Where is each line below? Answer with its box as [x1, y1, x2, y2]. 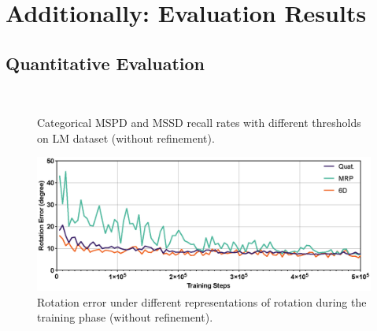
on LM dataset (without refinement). [37, 129, 215, 146]
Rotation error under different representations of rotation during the [37, 293, 367, 310]
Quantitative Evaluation [6, 50, 205, 75]
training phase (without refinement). [37, 309, 213, 325]
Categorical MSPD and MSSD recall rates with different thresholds [37, 114, 361, 131]
